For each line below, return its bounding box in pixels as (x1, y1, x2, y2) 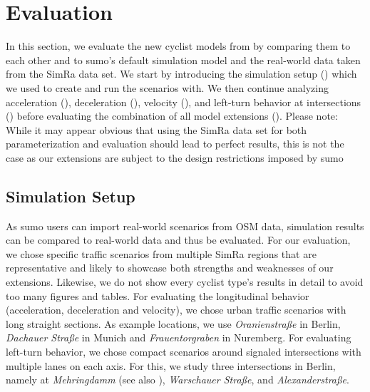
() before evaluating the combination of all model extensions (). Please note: (6, 108, 338, 123)
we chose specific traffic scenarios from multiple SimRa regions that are (6, 246, 317, 261)
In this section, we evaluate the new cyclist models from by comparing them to (6, 38, 351, 53)
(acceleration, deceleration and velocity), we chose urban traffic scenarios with (6, 302, 346, 317)
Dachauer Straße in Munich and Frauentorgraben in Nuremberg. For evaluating (6, 330, 351, 345)
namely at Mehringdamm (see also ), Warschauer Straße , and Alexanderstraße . (6, 372, 349, 387)
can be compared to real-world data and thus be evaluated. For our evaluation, (6, 232, 351, 247)
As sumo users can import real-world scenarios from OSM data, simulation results (6, 218, 364, 233)
